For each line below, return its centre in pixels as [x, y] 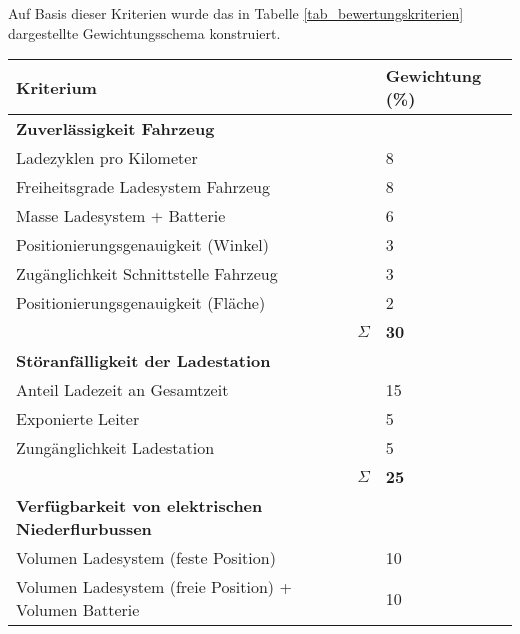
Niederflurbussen [84, 529]
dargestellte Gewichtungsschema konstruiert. [144, 32]
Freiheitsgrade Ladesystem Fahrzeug [143, 187]
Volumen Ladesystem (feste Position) [146, 558]
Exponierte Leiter [78, 419]
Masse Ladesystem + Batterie [121, 216]
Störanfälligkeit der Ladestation [143, 361]
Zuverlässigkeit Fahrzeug [115, 129]
